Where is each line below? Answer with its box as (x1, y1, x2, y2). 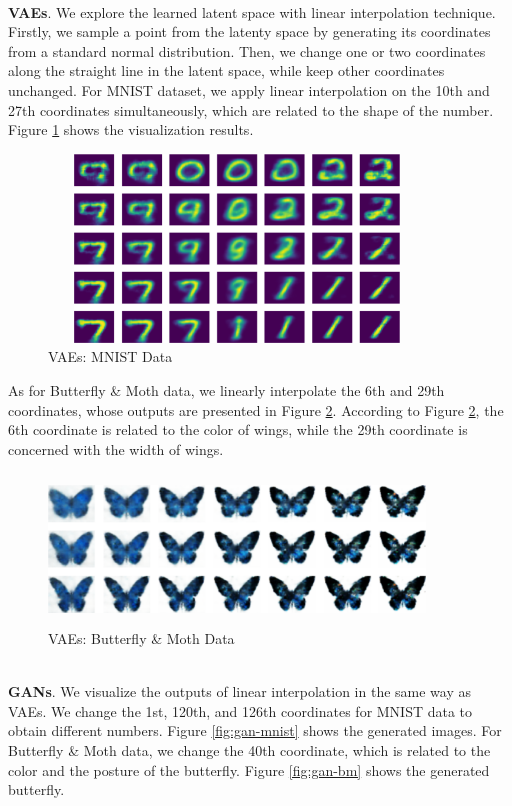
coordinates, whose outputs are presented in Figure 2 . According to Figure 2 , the (8, 399, 504, 420)
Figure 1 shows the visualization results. (8, 119, 254, 140)
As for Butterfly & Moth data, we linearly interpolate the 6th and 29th (8, 379, 445, 400)
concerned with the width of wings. (8, 438, 224, 459)
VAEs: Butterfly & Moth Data (48, 628, 235, 649)
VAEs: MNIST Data (48, 346, 173, 367)
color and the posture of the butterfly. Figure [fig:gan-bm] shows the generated (8, 759, 490, 780)
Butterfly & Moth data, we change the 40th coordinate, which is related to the (8, 740, 491, 761)
